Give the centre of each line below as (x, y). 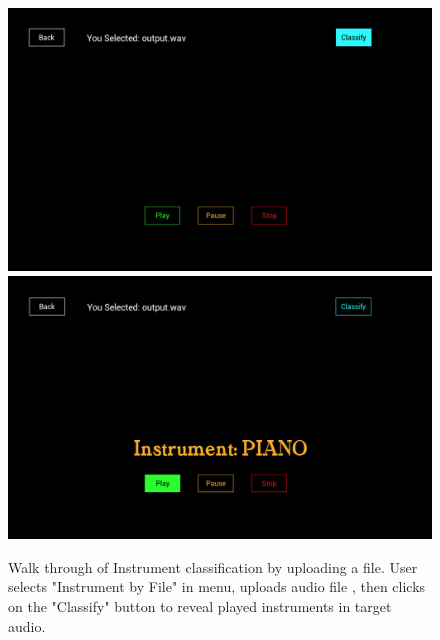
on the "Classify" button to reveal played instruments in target (200, 606)
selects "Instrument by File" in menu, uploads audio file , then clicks (217, 586)
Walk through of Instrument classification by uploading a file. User (213, 566)
